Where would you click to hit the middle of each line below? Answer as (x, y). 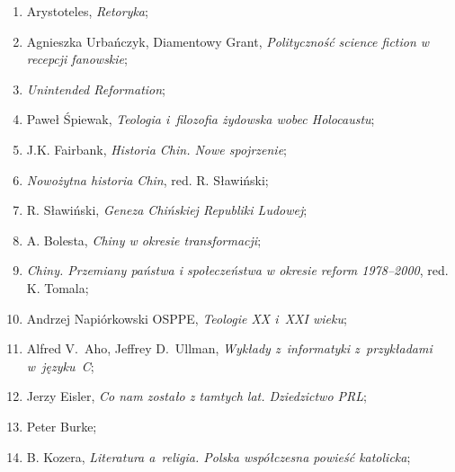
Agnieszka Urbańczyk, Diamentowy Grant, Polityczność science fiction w (228, 41)
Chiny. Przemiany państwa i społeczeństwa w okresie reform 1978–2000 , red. (237, 270)
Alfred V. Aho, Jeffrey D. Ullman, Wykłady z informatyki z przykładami (229, 348)
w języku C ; (60, 365)
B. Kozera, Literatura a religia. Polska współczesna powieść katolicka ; (219, 456)
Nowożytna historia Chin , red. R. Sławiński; (147, 179)
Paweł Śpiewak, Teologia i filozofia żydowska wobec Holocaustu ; (201, 119)
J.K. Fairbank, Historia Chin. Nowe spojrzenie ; (156, 149)
